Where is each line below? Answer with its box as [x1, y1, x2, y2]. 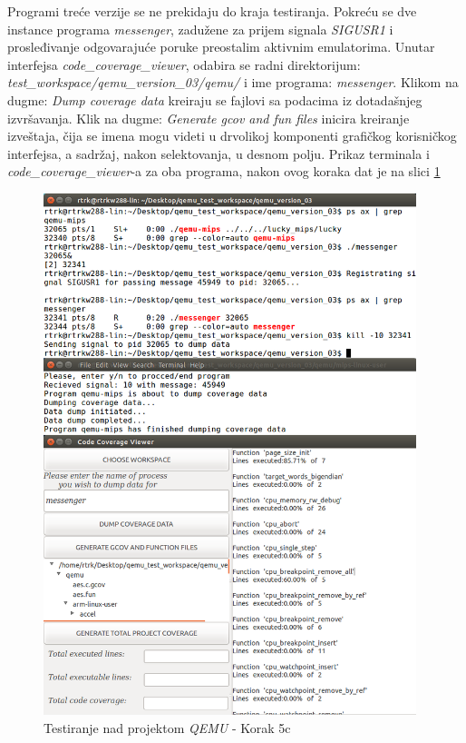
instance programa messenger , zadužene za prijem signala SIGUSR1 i [7, 19, 393, 38]
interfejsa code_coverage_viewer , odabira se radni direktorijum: [7, 54, 361, 74]
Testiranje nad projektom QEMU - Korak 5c [44, 718, 291, 738]
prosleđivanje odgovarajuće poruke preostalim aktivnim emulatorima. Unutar [7, 37, 435, 56]
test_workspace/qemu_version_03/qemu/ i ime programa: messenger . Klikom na [7, 73, 459, 92]
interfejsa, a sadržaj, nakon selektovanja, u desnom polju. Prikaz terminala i [7, 144, 430, 163]
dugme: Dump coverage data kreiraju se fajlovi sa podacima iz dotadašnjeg [7, 90, 422, 109]
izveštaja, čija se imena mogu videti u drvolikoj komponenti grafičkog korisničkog [7, 126, 457, 145]
